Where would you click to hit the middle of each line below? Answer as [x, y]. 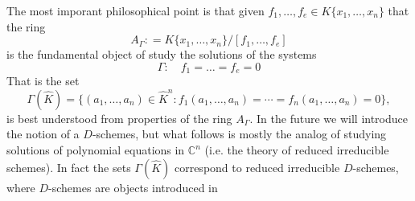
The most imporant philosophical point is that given [136, 10]
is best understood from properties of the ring [119, 118]
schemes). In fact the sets [69, 167]
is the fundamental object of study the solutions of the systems [162, 54]
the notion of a [43, 134]
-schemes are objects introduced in [133, 187]
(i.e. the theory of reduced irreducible [297, 150]
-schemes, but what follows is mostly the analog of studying [239, 134]
